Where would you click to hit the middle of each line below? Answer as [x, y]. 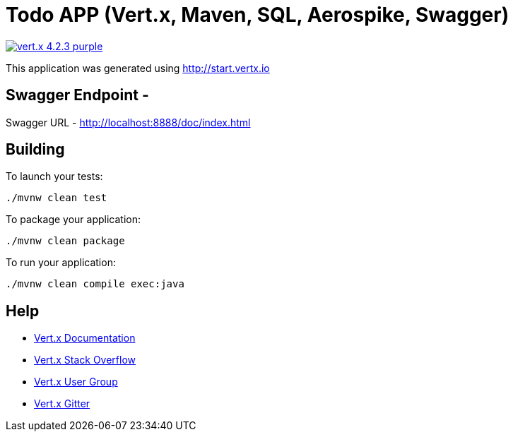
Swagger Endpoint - [77, 95]
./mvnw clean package [65, 241]
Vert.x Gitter [62, 404]
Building [35, 150]
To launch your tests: [54, 176]
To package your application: [73, 220]
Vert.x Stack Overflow [85, 360]
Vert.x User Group [76, 382]
